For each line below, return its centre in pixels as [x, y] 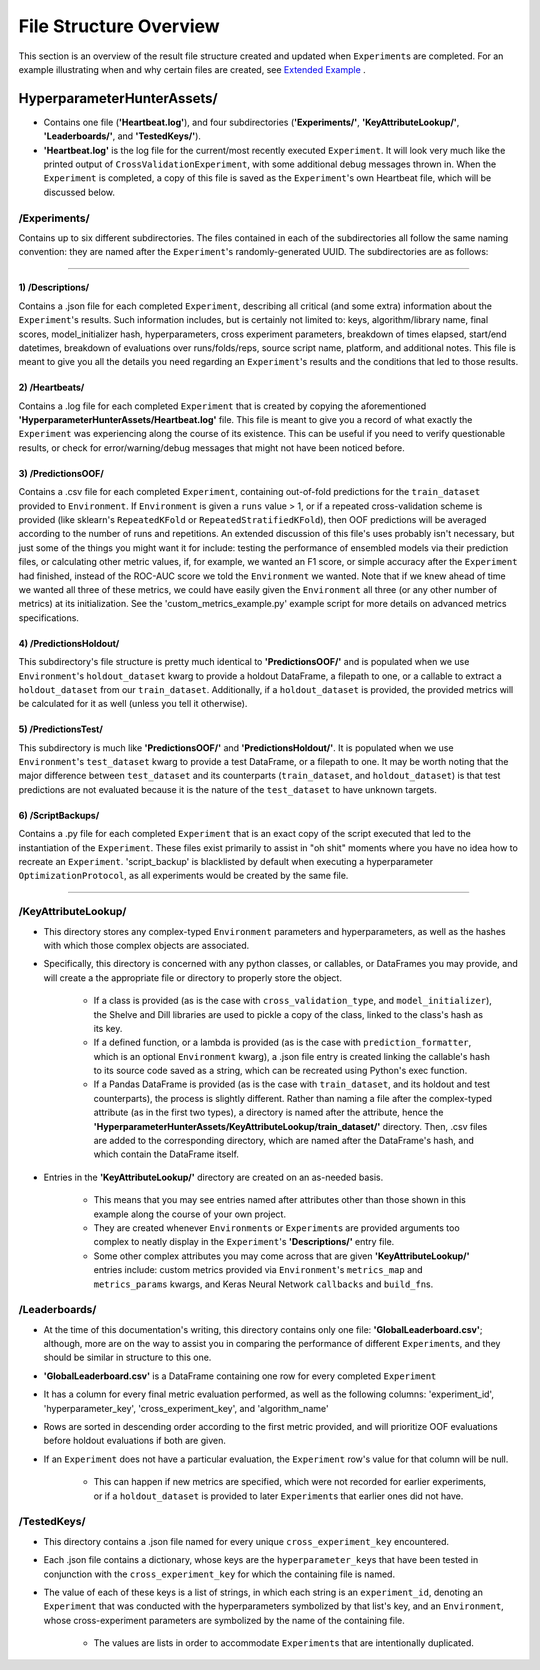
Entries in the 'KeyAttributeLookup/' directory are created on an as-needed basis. [213, 1177]
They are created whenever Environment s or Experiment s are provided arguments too [276, 1228]
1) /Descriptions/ [54, 287]
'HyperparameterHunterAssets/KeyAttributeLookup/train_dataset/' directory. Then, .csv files [290, 1126]
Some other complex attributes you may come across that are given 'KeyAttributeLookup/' [281, 1256]
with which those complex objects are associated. [146, 945]
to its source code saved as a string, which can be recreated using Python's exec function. [280, 1071]
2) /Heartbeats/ [51, 387]
